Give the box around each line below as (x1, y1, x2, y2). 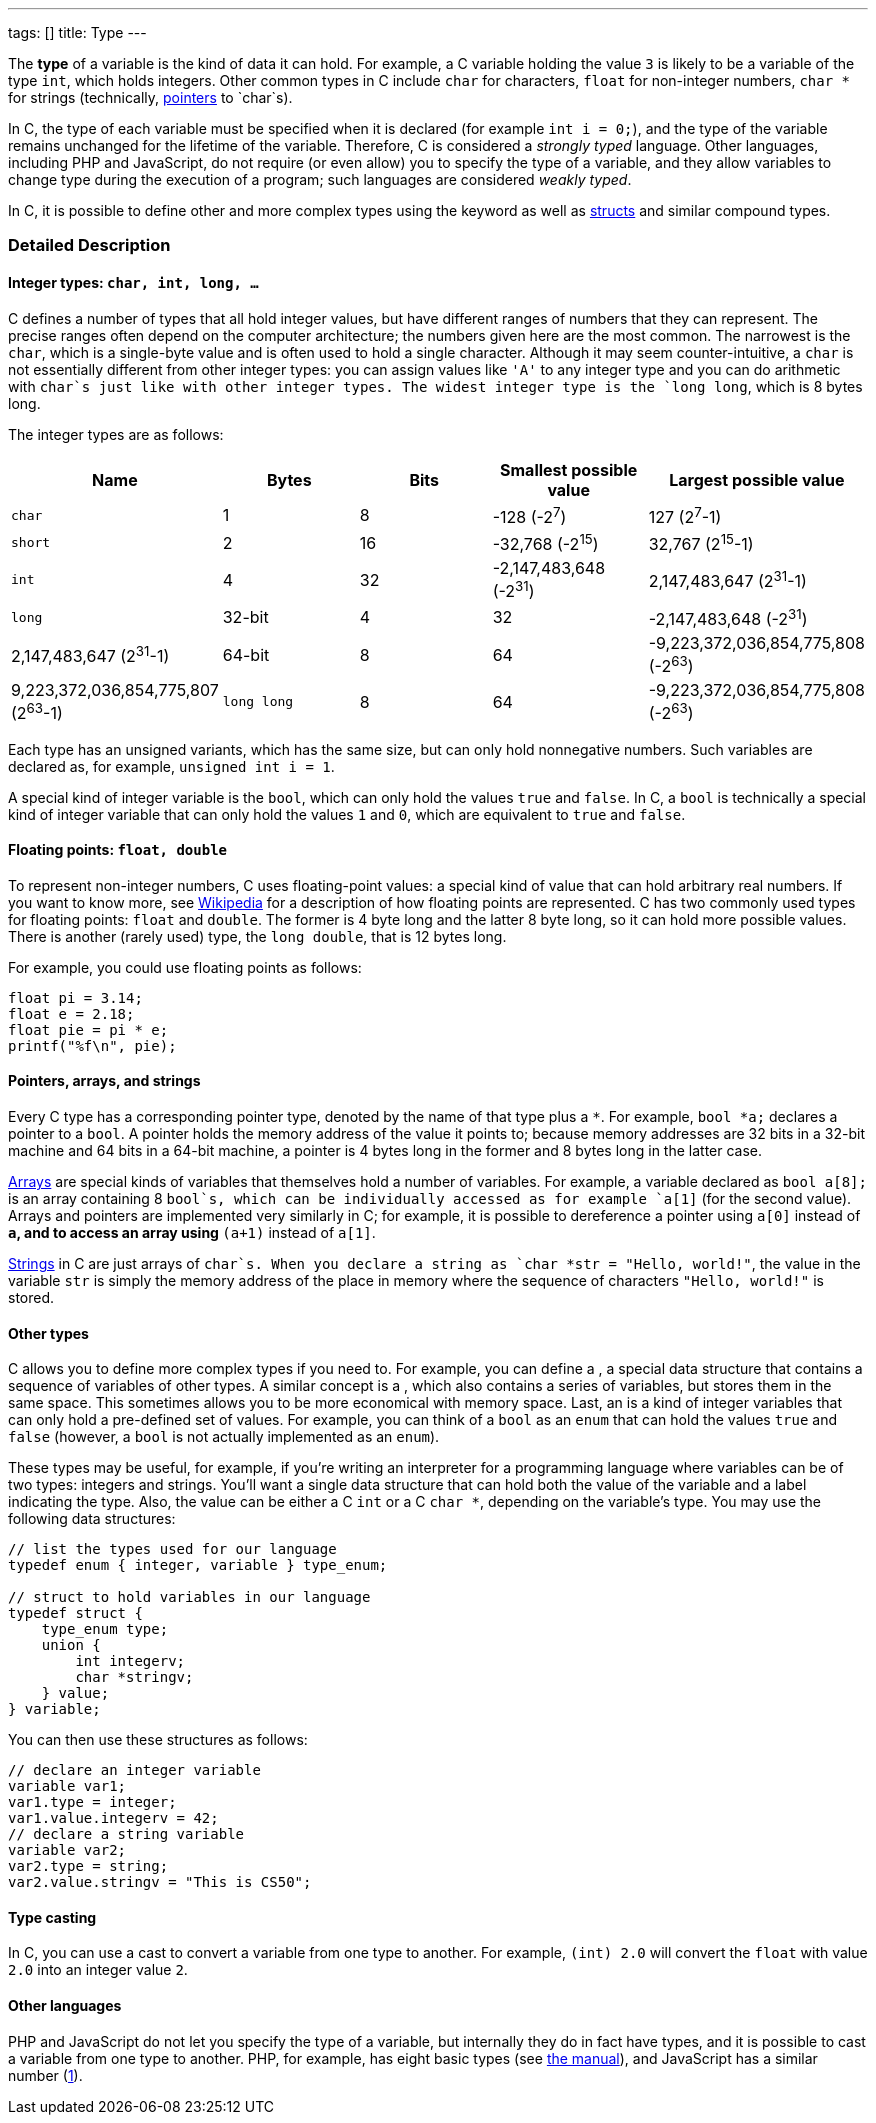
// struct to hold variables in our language (8, 1589, 371, 1606)
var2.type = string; (8, 1858, 169, 1875)
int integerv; (75, 1653, 186, 1670)
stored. (8, 1289, 55, 1306)
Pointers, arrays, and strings (8, 1072, 201, 1090)
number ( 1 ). (8, 2066, 83, 2084)
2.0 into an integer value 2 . (8, 1961, 188, 1979)
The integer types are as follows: (8, 425, 224, 443)
